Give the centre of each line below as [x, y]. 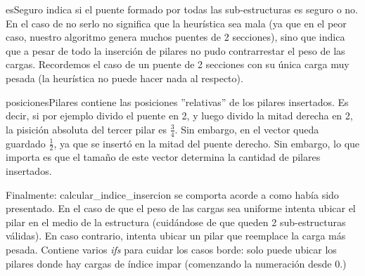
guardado [26, 143]
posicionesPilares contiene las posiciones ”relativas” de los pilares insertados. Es [177, 101]
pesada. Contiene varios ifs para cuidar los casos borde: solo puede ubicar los [171, 249]
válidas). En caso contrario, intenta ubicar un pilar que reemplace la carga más [176, 236]
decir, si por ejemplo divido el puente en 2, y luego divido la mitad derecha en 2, [179, 116]
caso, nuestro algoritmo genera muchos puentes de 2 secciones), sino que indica [175, 37]
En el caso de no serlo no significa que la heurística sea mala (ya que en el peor [176, 23]
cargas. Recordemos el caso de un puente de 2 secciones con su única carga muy [178, 64]
